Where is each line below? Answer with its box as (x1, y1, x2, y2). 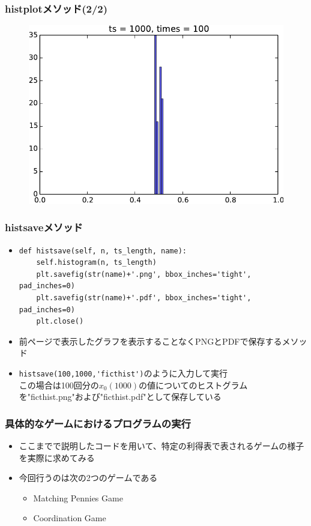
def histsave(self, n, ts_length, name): (19, 246, 187, 255)
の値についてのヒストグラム (138, 378, 248, 391)
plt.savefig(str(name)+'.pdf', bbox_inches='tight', (36, 294, 252, 303)
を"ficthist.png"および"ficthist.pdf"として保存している (19, 390, 222, 403)
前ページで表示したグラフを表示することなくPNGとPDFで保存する (19, 334, 282, 347)
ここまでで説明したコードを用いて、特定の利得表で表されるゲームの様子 (19, 440, 304, 452)
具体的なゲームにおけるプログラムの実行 (5, 416, 191, 431)
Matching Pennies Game (33, 491, 123, 504)
